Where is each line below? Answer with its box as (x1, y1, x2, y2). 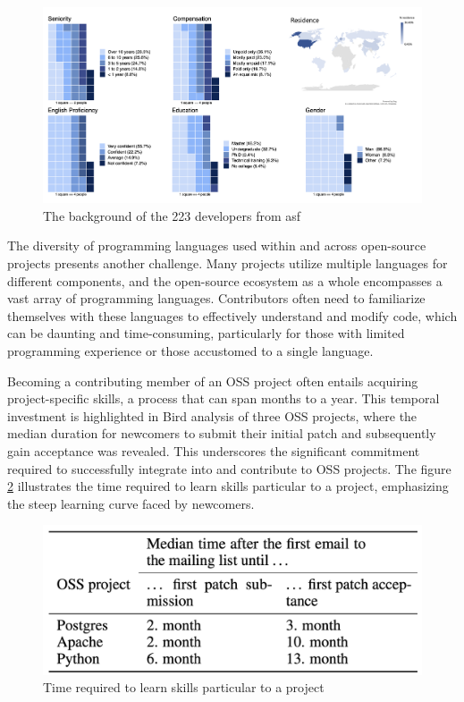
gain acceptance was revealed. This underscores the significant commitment (7, 441, 420, 460)
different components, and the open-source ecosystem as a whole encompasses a (7, 271, 443, 290)
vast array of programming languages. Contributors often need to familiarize (7, 289, 426, 308)
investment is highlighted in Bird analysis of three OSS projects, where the (7, 406, 418, 425)
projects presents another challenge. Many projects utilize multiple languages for (7, 254, 448, 273)
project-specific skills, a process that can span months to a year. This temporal (7, 389, 440, 408)
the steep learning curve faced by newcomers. (7, 494, 255, 512)
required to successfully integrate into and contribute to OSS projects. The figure (7, 459, 451, 478)
